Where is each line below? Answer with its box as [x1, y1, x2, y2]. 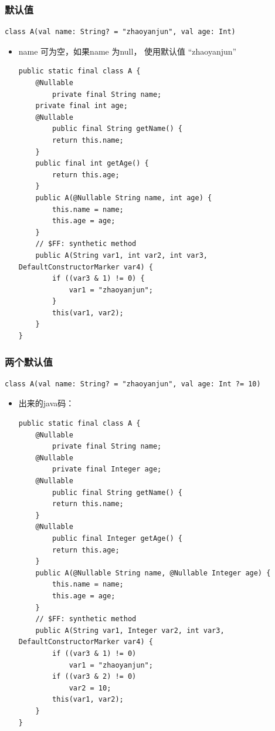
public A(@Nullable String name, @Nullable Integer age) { [35, 568, 271, 577]
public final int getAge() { [35, 159, 149, 168]
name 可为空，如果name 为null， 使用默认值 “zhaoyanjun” [18, 45, 237, 57]
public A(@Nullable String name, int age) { [35, 193, 212, 202]
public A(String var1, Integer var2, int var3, [35, 626, 225, 635]
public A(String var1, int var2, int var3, [35, 251, 208, 260]
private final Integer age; [52, 465, 162, 474]
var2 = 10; [69, 683, 111, 692]
